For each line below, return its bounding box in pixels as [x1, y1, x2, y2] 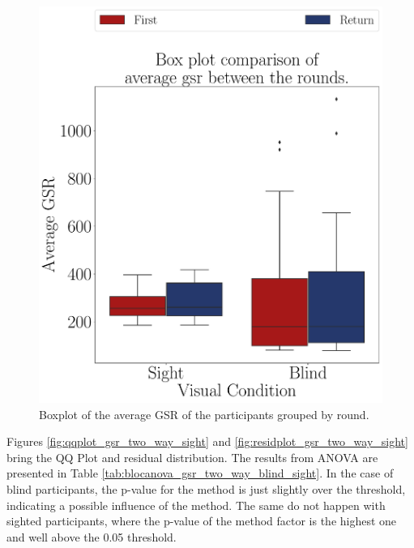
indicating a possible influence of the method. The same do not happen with [6, 496, 386, 513]
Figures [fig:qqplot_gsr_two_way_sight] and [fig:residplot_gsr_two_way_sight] [6, 433, 408, 450]
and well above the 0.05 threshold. [6, 528, 177, 545]
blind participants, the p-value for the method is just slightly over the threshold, [6, 480, 406, 497]
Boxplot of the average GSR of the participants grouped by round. [39, 405, 369, 422]
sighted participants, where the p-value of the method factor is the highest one [6, 512, 397, 529]
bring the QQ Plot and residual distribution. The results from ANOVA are [6, 448, 378, 465]
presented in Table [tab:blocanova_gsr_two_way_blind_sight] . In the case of [6, 465, 394, 482]
